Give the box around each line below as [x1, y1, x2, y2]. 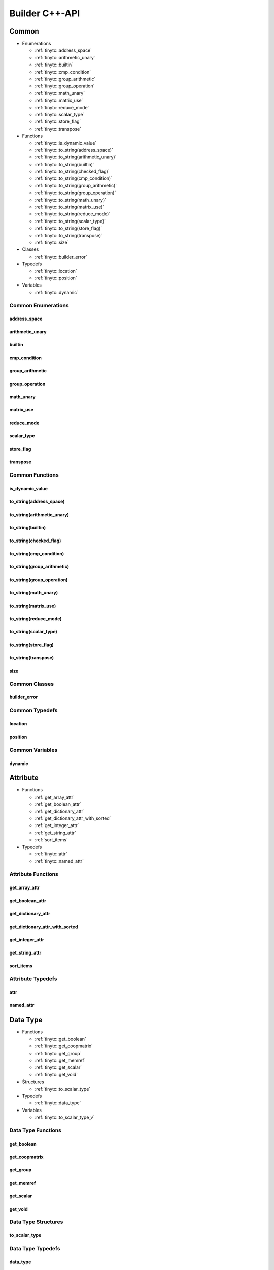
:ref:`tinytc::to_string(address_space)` [35, 147, 114, 153]
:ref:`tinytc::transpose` [35, 125, 81, 132]
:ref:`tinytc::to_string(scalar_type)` [35, 218, 106, 224]
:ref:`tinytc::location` [35, 268, 77, 274]
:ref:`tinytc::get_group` [35, 1050, 82, 1056]
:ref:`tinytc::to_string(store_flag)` [35, 225, 102, 231]
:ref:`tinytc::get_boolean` [35, 1036, 86, 1042]
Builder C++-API [9, 8, 80, 19]
